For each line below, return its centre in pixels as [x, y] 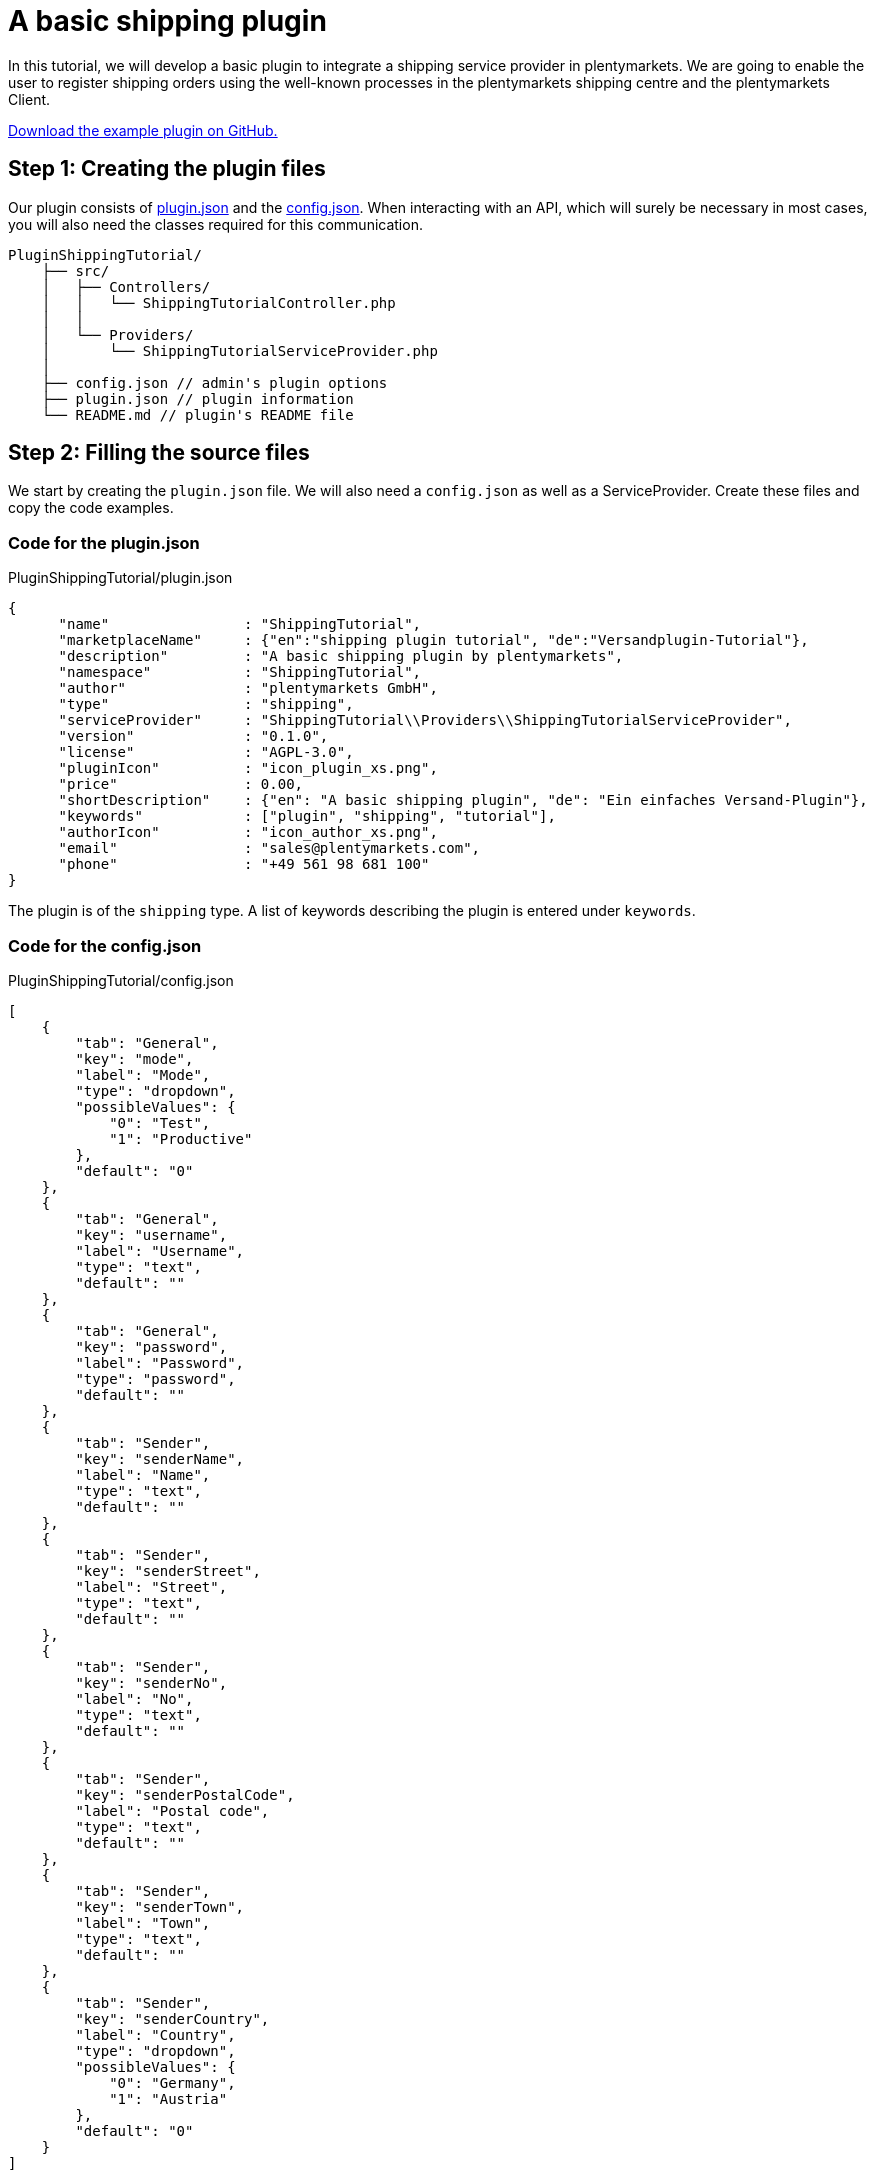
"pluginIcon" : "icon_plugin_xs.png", [248, 768]
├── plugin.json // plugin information [197, 398]
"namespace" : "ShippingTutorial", [240, 672]
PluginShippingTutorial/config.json [121, 980]
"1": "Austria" [168, 2098]
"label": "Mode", [143, 1074]
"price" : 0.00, [181, 784]
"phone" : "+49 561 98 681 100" [244, 864]
